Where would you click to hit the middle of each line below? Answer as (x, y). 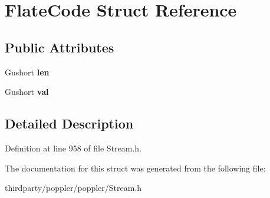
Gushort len (27, 72)
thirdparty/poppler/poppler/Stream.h (73, 188)
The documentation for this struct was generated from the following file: (135, 168)
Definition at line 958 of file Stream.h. (73, 148)
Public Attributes (60, 47)
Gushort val (27, 92)
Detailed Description (69, 123)
